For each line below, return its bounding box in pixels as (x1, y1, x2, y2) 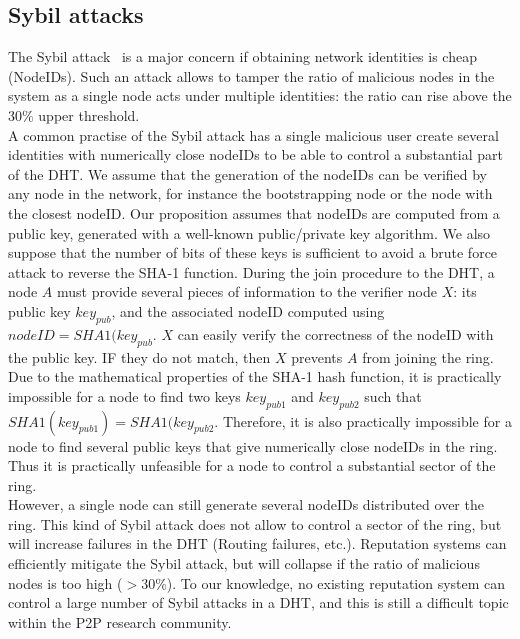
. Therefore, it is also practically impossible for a (214, 410, 512, 431)
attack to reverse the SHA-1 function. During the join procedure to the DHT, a (8, 261, 495, 282)
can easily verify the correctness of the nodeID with (177, 323, 494, 344)
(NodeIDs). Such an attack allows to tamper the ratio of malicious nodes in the (8, 65, 495, 86)
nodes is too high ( (8, 572, 123, 593)
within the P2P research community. (8, 611, 232, 632)
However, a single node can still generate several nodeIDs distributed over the (8, 494, 484, 515)
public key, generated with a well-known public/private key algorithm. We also (8, 222, 491, 243)
